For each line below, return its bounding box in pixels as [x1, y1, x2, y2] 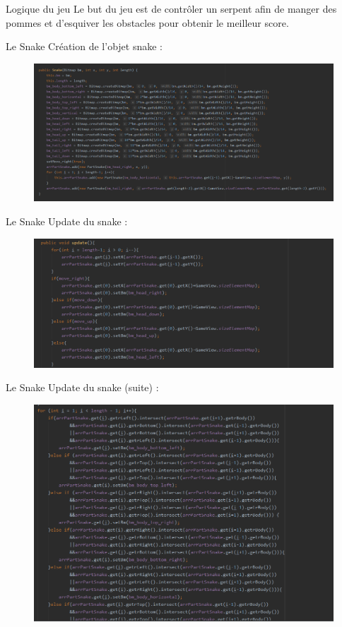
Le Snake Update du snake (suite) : [6, 380, 159, 395]
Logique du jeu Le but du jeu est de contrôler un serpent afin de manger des [6, 1, 337, 16]
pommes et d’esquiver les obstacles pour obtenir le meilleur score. [6, 15, 289, 30]
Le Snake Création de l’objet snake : [6, 39, 163, 54]
